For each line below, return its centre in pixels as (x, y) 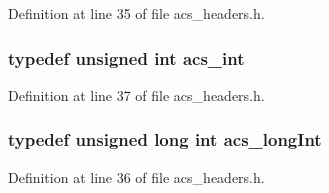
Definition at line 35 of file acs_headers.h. (136, 13)
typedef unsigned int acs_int (126, 57)
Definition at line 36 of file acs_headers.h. (136, 176)
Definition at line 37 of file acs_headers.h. (136, 94)
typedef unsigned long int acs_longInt (165, 139)
